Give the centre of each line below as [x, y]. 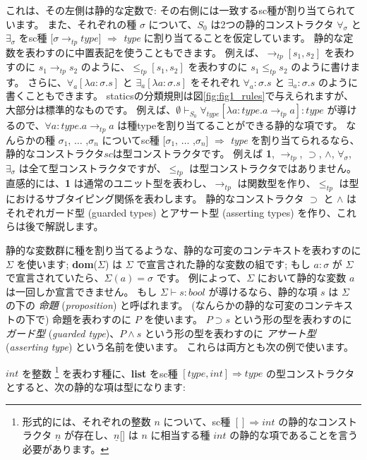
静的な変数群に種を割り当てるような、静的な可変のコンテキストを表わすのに [183, 249]
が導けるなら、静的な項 [263, 291]
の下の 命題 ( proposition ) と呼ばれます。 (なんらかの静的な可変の [155, 305]
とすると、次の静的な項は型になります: [96, 386]
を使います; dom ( [57, 264]
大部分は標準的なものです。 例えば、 [91, 110]
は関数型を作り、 [277, 183]
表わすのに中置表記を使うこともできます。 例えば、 [145, 52]
